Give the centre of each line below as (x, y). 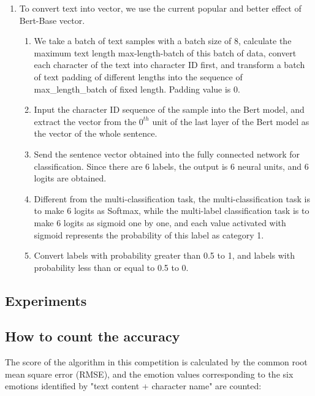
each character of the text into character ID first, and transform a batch (169, 65)
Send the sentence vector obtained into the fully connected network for (167, 154)
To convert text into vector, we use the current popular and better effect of (160, 8)
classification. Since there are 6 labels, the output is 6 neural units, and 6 (171, 166)
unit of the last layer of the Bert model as (231, 121)
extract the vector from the (85, 121)
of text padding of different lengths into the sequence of (138, 76)
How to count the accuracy (93, 336)
